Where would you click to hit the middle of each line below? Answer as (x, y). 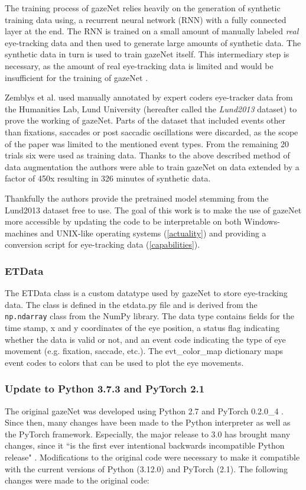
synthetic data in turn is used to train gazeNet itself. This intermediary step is (147, 54)
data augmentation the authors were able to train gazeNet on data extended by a (152, 166)
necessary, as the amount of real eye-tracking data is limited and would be (139, 65)
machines (21, 233)
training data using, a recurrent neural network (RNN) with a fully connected (146, 19)
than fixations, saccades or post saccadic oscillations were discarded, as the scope (152, 132)
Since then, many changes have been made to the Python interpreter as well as (148, 422)
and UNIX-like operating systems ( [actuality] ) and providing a (153, 233)
